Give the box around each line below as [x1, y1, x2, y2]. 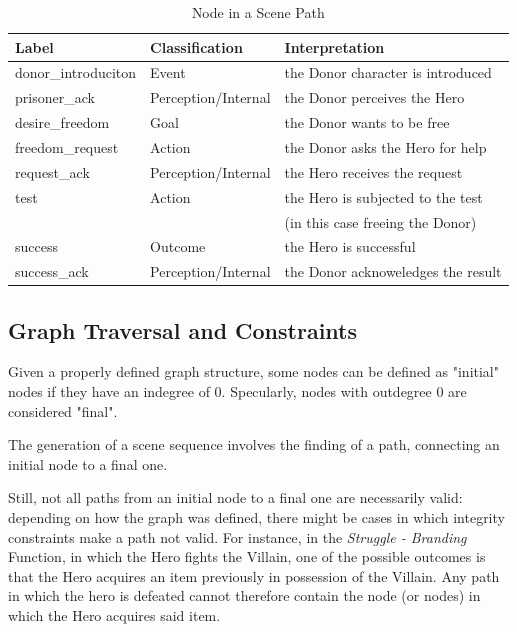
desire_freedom [15, 112, 110, 133]
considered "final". [8, 400, 118, 421]
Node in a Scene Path [191, 2, 325, 22]
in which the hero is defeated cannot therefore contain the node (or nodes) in [8, 585, 481, 606]
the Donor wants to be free [284, 112, 450, 133]
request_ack [15, 161, 90, 182]
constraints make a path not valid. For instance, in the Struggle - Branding [8, 526, 467, 547]
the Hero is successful [284, 236, 416, 257]
